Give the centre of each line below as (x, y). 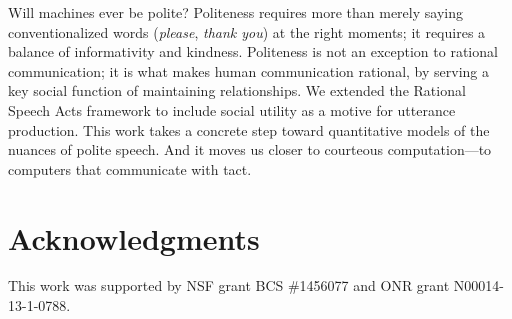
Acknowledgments (134, 237)
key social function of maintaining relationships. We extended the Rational (237, 90)
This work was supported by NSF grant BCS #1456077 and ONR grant (229, 285)
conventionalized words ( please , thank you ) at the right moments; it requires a (247, 31)
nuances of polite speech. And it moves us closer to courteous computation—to (250, 149)
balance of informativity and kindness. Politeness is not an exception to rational (253, 51)
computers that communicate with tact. (130, 168)
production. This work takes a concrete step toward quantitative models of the (249, 129)
